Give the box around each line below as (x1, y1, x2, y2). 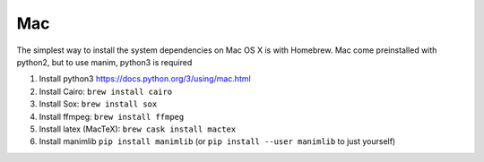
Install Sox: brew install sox (39, 98, 158, 109)
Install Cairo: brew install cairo (39, 86, 173, 97)
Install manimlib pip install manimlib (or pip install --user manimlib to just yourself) (39, 136, 396, 147)
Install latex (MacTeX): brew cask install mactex (39, 124, 237, 134)
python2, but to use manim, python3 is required (16, 56, 193, 67)
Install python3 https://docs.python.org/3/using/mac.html (39, 73, 251, 84)
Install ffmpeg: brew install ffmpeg (39, 111, 185, 122)
